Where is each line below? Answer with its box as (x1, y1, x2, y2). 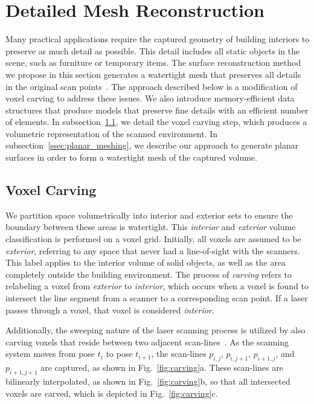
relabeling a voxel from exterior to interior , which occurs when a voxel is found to (5, 280, 309, 292)
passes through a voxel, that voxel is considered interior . (5, 303, 214, 316)
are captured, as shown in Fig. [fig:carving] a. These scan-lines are (40, 361, 283, 374)
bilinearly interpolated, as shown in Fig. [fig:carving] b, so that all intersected (5, 374, 290, 387)
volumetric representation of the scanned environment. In (5, 127, 218, 139)
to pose (106, 347, 133, 360)
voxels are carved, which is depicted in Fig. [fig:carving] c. (5, 386, 218, 399)
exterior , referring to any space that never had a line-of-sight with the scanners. (5, 244, 300, 257)
